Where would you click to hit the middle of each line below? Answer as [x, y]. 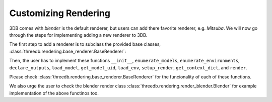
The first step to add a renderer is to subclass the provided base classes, [85, 44]
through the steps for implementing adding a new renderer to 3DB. [78, 35]
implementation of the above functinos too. [54, 93]
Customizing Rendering [60, 13]
